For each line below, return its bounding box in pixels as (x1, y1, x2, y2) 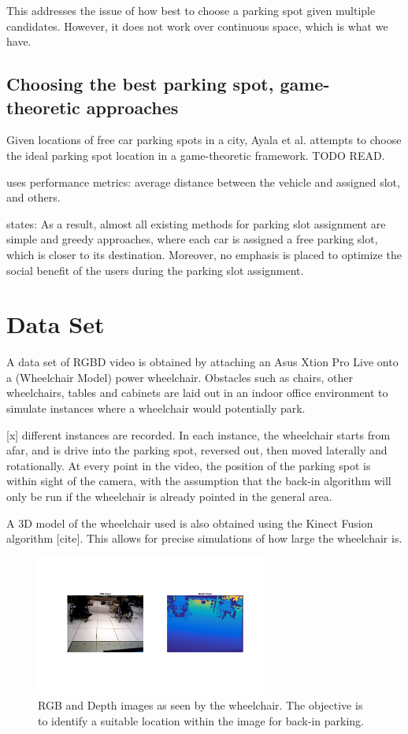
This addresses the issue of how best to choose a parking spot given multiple (6, 2, 376, 18)
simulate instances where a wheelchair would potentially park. (6, 400, 306, 417)
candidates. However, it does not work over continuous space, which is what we (6, 17, 388, 34)
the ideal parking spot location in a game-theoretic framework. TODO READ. (6, 146, 385, 163)
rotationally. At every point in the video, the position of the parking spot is (6, 457, 371, 473)
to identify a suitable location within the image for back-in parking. (38, 712, 364, 728)
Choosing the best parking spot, (6, 72, 274, 96)
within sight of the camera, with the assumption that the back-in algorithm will (6, 473, 391, 489)
